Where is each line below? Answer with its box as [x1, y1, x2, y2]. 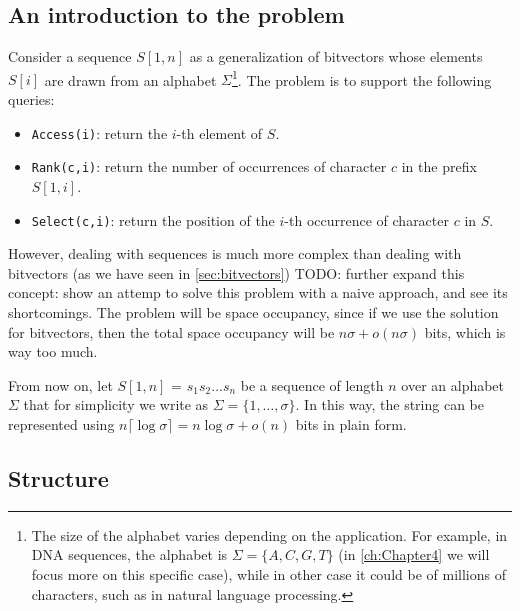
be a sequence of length [240, 374, 384, 395]
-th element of [176, 122, 263, 143]
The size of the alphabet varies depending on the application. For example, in [31, 524, 508, 545]
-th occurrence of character [284, 209, 449, 230]
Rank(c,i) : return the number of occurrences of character [31, 156, 387, 177]
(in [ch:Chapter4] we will [338, 544, 490, 565]
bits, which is [424, 321, 506, 342]
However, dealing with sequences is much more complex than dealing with [8, 243, 462, 264]
